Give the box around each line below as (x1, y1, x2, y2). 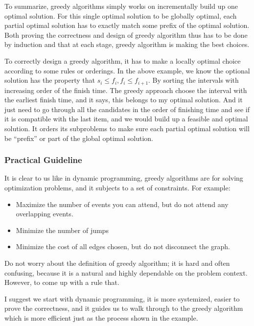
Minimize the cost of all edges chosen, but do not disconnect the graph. (16, 241, 230, 252)
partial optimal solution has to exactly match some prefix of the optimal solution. (4, 20, 250, 30)
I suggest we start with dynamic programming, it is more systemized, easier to (4, 293, 240, 303)
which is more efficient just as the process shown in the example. (4, 312, 198, 323)
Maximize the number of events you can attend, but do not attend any (16, 199, 229, 209)
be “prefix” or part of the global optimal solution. (4, 133, 153, 143)
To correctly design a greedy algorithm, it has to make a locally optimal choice (4, 55, 241, 66)
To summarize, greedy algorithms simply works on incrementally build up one (4, 1, 238, 11)
